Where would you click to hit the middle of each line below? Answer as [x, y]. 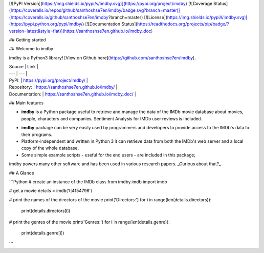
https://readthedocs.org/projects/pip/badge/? [183, 24]
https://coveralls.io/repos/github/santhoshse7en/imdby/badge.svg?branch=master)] [95, 10]
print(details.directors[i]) [46, 211]
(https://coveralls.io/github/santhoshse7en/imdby [59, 17]
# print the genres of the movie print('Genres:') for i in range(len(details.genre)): [89, 222]
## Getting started [28, 39]
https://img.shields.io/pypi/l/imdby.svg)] [207, 17]
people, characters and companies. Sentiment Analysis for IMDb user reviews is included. [112, 118]
